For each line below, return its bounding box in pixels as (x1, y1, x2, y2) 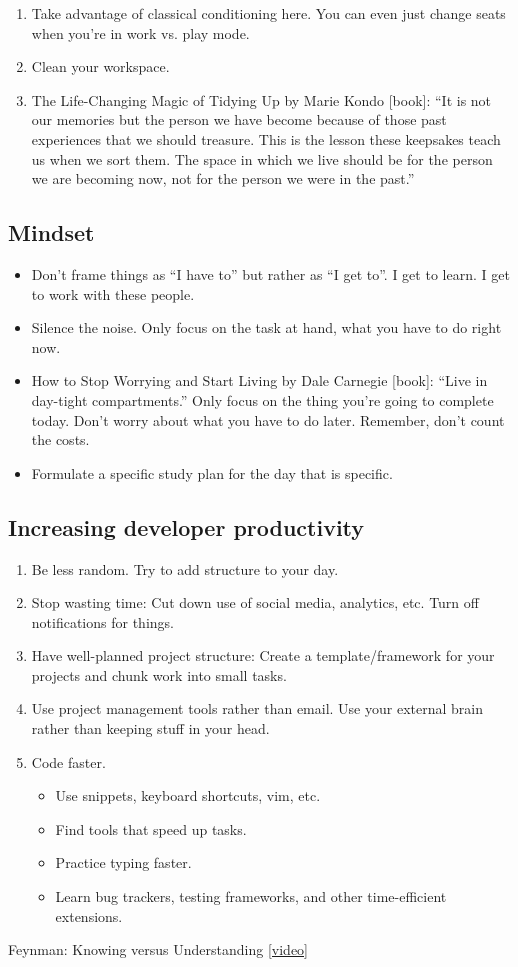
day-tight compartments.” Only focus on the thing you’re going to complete (31, 389, 494, 410)
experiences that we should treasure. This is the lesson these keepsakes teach (31, 128, 501, 149)
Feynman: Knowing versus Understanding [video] (8, 939, 309, 960)
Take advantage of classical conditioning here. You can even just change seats (31, 3, 506, 23)
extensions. (55, 905, 123, 926)
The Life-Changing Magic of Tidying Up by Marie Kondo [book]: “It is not (31, 89, 492, 110)
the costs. (31, 429, 90, 450)
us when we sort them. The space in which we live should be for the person (31, 148, 493, 169)
